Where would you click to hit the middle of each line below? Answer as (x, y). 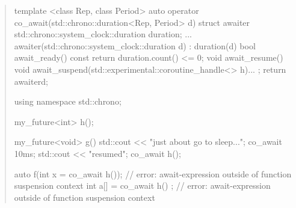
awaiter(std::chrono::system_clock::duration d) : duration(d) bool (135, 45)
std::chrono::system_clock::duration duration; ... (103, 34)
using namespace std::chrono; (68, 101)
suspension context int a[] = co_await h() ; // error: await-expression (142, 185)
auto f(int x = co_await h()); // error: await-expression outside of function (153, 173)
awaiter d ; (31, 81)
